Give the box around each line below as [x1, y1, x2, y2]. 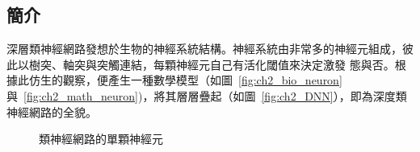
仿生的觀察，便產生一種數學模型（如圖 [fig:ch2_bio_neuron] [28, 72, 342, 88]
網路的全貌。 [28, 103, 97, 120]
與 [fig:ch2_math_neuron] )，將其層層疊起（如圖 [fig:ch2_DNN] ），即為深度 [6, 87, 396, 104]
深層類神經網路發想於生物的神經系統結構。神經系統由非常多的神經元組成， [6, 40, 402, 57]
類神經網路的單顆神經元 [39, 130, 163, 147]
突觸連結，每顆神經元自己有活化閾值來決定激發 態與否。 [96, 55, 395, 72]
